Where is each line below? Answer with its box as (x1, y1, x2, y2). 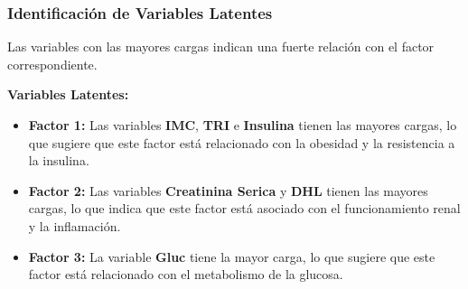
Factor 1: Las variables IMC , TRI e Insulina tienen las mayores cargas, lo (28, 116, 457, 134)
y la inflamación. (28, 216, 121, 235)
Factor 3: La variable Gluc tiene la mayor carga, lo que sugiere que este (28, 247, 435, 266)
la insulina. (28, 151, 89, 170)
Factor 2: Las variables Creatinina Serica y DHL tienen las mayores (28, 181, 428, 200)
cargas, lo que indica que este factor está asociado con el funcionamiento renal (28, 199, 461, 218)
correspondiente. (7, 54, 98, 73)
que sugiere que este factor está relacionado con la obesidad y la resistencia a (28, 133, 455, 152)
